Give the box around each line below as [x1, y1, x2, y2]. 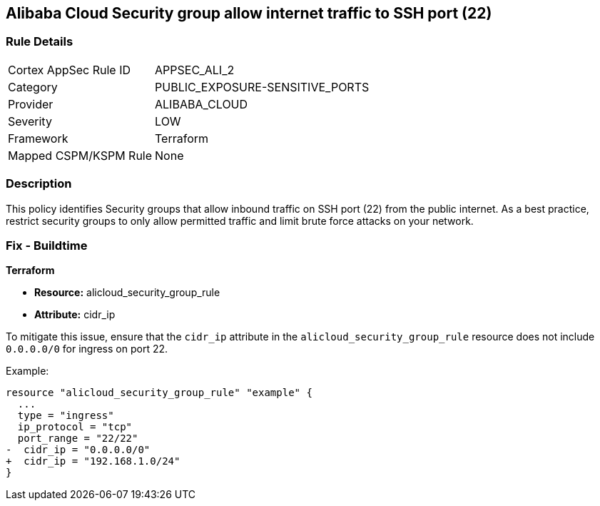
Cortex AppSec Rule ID [8, 62, 131, 77]
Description [6, 176, 72, 191]
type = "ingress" [17, 410, 114, 422]
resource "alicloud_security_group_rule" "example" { [6, 387, 312, 399]
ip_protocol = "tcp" [17, 421, 133, 433]
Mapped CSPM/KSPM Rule [8, 148, 153, 163]
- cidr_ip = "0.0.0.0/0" [6, 444, 151, 456]
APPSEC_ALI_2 [155, 62, 235, 77]
